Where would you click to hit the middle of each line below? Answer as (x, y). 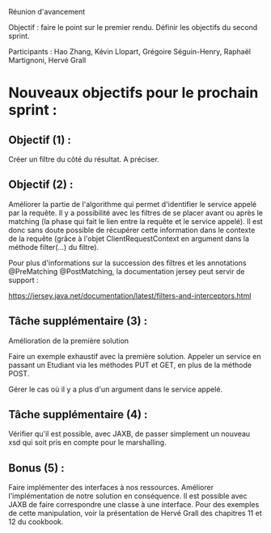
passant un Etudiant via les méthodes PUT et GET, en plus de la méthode (130, 365)
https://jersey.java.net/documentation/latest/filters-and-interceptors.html (130, 295)
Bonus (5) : (36, 468)
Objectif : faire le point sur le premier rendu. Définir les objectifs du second (133, 27)
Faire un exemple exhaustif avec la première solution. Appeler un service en (135, 356)
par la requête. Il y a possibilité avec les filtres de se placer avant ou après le (135, 213)
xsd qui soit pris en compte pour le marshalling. (88, 442)
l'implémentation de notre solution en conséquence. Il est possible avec (128, 496)
